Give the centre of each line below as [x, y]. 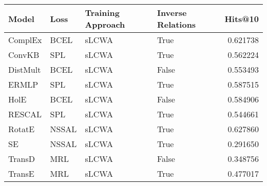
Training [102, 13]
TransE [21, 173]
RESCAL [25, 114]
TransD [22, 159]
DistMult [25, 69]
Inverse [172, 13]
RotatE [22, 129]
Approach [105, 24]
